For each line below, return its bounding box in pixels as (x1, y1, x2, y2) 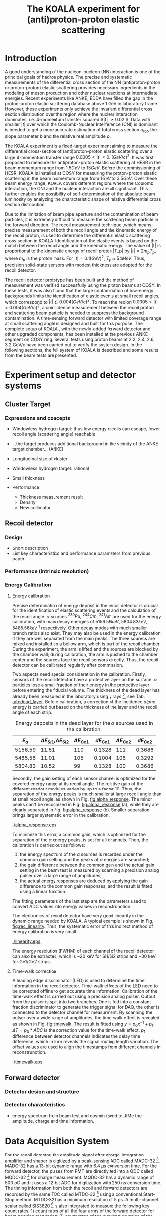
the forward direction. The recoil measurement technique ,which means (5, 222, 152, 228)
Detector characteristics (5, 1101, 65, 1108)
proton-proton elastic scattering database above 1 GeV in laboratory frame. (5, 100, 159, 106)
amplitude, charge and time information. (12, 1118, 94, 1124)
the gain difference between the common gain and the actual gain (19, 862, 155, 868)
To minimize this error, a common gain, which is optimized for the (12, 831, 146, 837)
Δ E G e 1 (73, 737, 89, 745)
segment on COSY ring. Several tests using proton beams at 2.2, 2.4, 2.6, (5, 336, 155, 342)
